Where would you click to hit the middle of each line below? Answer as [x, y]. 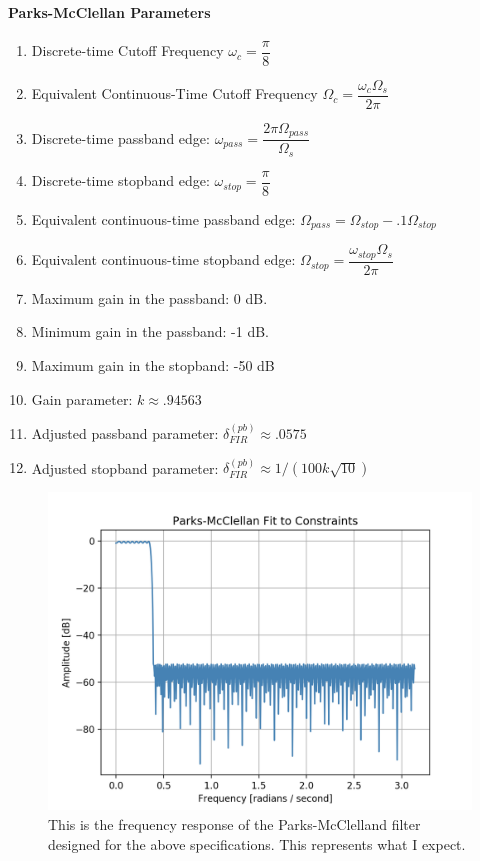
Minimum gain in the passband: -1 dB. [150, 331]
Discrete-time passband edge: [120, 137]
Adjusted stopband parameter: [125, 467]
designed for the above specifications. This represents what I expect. [257, 843]
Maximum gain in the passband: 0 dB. [149, 297]
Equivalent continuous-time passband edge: [163, 218]
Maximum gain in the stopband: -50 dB [153, 365]
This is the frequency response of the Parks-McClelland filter [234, 824]
